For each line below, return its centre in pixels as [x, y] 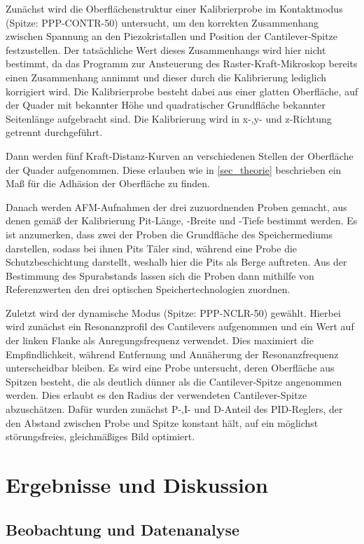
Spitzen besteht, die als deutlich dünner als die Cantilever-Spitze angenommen [174, 381]
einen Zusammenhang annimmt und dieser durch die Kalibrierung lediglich [166, 77]
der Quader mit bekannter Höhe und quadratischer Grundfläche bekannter [166, 105]
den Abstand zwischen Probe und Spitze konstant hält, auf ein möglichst [162, 422]
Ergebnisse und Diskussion [137, 484]
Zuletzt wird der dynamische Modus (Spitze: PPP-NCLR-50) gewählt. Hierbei [173, 312]
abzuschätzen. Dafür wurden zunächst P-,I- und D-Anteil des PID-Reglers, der [174, 409]
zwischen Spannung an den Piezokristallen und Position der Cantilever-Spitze [172, 36]
